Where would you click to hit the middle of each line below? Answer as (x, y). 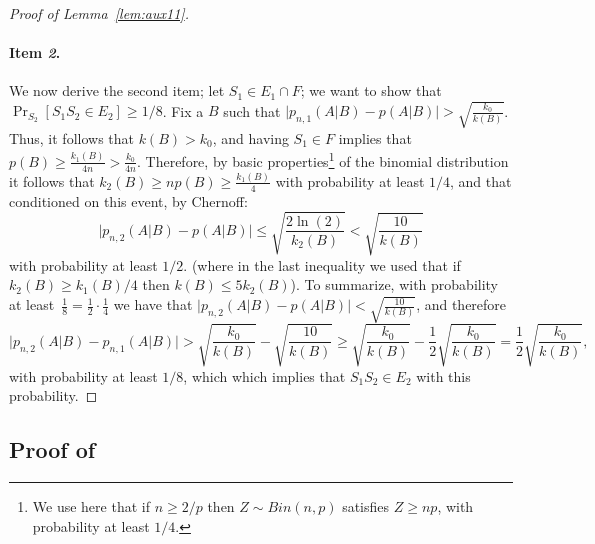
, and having (250, 137)
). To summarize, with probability (394, 284)
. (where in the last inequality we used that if (322, 264)
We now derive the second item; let (117, 90)
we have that (153, 304)
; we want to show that (371, 90)
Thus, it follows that (71, 137)
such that (252, 110)
